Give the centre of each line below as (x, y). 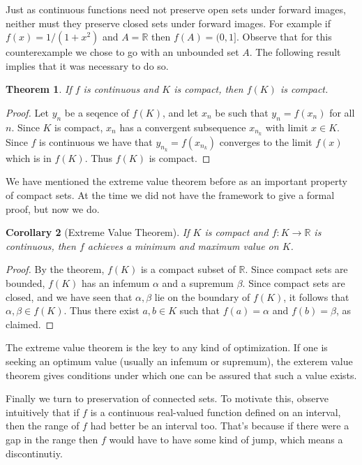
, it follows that (316, 296)
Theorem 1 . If (39, 89)
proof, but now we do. (53, 208)
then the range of (43, 426)
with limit (287, 127)
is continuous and (121, 89)
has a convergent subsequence (183, 127)
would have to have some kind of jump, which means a (226, 439)
